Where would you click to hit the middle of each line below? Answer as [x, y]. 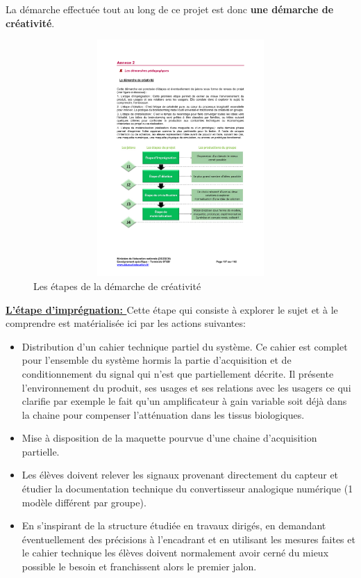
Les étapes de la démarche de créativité [117, 286]
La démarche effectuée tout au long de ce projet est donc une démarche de [170, 9]
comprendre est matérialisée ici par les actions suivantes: [126, 323]
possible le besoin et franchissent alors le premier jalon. [139, 567]
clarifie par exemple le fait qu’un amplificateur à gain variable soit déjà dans [184, 401]
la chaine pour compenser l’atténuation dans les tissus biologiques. [163, 414]
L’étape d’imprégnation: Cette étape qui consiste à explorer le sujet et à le [172, 309]
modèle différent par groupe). [84, 502]
